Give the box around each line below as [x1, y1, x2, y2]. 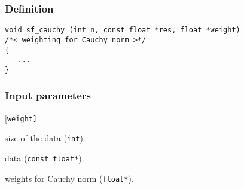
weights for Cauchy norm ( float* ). [5, 172, 134, 184]
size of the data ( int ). [5, 132, 86, 144]
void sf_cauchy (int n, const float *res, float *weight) [5, 26, 240, 35]
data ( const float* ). [5, 152, 84, 164]
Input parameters [5, 88, 91, 103]
